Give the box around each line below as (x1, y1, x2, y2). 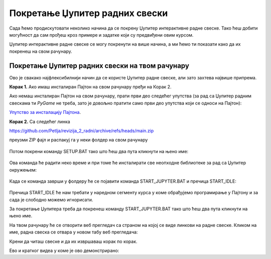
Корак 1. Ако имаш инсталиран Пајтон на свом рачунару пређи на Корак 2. (9, 84, 172, 90)
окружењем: (9, 167, 37, 173)
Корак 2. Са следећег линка (9, 118, 70, 124)
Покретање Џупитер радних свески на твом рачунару (9, 61, 189, 70)
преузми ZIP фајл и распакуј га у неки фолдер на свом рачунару (9, 137, 148, 143)
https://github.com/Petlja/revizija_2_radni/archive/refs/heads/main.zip (9, 127, 154, 134)
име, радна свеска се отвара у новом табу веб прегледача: (9, 229, 138, 235)
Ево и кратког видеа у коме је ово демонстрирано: (9, 247, 119, 253)
